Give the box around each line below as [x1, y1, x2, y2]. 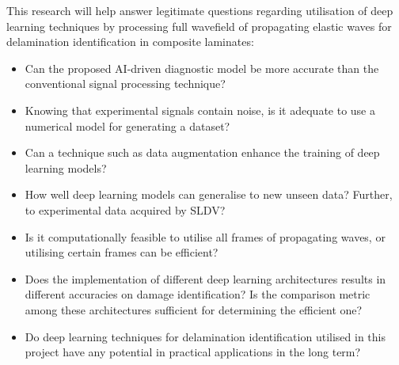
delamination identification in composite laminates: [6, 33, 254, 50]
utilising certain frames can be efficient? [25, 244, 218, 260]
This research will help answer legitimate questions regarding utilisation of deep [6, 2, 393, 18]
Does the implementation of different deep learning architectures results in [25, 270, 386, 287]
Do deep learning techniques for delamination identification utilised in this [25, 328, 386, 344]
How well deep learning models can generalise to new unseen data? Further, [25, 186, 393, 203]
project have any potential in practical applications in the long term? [25, 344, 361, 360]
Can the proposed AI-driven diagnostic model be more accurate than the [25, 59, 379, 76]
